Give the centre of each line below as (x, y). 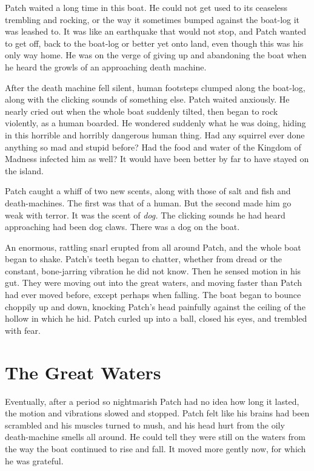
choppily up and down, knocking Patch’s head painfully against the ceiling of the (155, 306)
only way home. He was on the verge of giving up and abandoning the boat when (156, 55)
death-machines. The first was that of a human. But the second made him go (148, 202)
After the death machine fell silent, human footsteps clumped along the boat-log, (155, 87)
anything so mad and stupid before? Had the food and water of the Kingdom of (153, 147)
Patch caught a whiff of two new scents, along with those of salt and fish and (148, 191)
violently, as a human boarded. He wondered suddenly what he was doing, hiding (155, 123)
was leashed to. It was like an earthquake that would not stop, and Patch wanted (156, 31)
